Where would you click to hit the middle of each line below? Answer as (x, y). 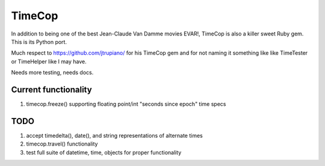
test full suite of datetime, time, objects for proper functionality (104, 152)
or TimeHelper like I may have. (49, 61)
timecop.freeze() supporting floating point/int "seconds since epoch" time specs (126, 104)
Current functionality (52, 89)
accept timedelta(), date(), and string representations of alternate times (114, 135)
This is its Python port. (39, 41)
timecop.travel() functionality (62, 144)
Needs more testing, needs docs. (52, 73)
